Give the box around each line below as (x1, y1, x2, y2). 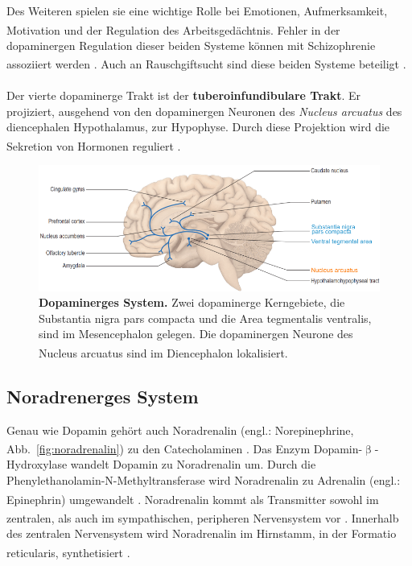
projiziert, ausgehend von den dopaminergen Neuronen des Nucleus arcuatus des (6, 102, 402, 119)
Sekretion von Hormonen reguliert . (6, 137, 181, 154)
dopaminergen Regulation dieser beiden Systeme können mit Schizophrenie (6, 36, 376, 53)
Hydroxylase (6, 456, 68, 473)
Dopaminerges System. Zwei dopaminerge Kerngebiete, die (39, 294, 345, 311)
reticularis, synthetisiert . (6, 543, 130, 560)
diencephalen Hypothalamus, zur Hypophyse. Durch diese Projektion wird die (6, 118, 390, 135)
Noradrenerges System (6, 383, 199, 408)
